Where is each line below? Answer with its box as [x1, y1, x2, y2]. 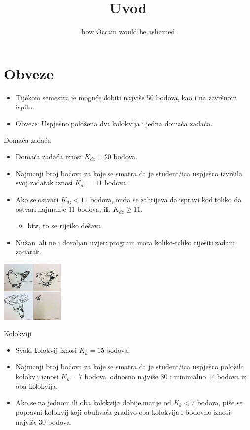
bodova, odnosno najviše [84, 371, 158, 381]
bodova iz [217, 371, 247, 381]
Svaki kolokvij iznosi [15, 345, 77, 355]
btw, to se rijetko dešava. [27, 220, 103, 230]
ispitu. [15, 102, 35, 112]
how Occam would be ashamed [81, 26, 175, 36]
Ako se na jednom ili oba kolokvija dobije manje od [15, 397, 171, 407]
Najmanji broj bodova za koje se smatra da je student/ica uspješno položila [15, 361, 244, 371]
